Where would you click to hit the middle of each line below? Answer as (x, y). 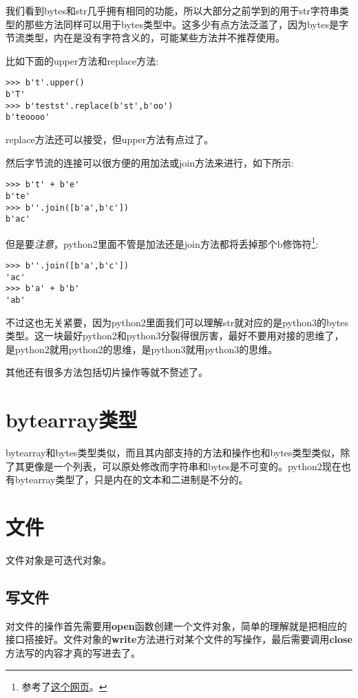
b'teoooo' (28, 117)
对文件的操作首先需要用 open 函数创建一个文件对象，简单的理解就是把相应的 (176, 625)
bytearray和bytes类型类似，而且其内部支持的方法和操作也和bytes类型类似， (173, 453)
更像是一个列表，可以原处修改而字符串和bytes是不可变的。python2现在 (183, 466)
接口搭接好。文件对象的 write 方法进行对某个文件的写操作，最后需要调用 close (179, 639)
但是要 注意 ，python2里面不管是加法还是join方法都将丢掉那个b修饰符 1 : (162, 242)
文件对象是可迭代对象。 (59, 560)
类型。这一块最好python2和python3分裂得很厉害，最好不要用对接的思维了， (175, 336)
